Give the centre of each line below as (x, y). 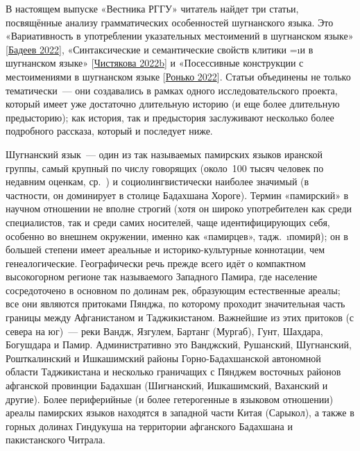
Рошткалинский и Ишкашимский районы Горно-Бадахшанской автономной (163, 358)
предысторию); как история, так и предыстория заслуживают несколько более (170, 117)
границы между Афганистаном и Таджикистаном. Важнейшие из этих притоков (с (180, 317)
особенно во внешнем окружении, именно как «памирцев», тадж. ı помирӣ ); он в (177, 236)
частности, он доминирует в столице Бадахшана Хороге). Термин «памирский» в (177, 195)
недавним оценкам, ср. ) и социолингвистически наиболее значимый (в (157, 181)
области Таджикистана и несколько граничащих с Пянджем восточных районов (173, 372)
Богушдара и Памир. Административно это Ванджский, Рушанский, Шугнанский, (179, 344)
